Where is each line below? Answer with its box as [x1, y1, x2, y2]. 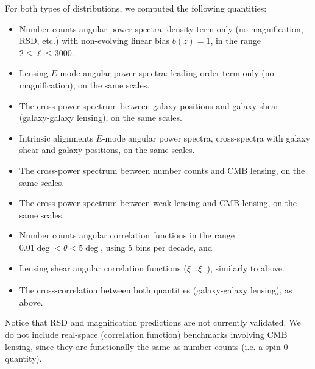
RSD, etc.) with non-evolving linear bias [19, 34, 170, 47]
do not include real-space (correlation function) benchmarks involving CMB [5, 328, 288, 341]
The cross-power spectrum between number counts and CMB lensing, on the [19, 163, 305, 176]
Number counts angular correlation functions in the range [19, 229, 235, 242]
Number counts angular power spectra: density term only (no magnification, [19, 22, 303, 35]
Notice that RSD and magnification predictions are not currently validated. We [5, 316, 301, 329]
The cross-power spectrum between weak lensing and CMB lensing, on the [19, 196, 297, 209]
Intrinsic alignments [19, 131, 93, 144]
